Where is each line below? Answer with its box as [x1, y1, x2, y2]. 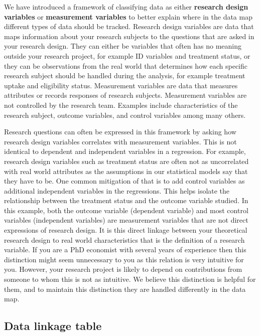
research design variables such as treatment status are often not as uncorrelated [4, 155, 249, 166]
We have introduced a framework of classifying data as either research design [4, 2, 248, 12]
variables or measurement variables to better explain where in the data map [4, 11, 252, 22]
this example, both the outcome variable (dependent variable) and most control [4, 205, 248, 215]
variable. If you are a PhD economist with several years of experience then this [4, 244, 246, 255]
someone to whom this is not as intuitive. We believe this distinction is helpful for [4, 274, 256, 284]
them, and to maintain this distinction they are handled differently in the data [4, 283, 246, 294]
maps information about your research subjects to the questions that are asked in [4, 31, 254, 41]
